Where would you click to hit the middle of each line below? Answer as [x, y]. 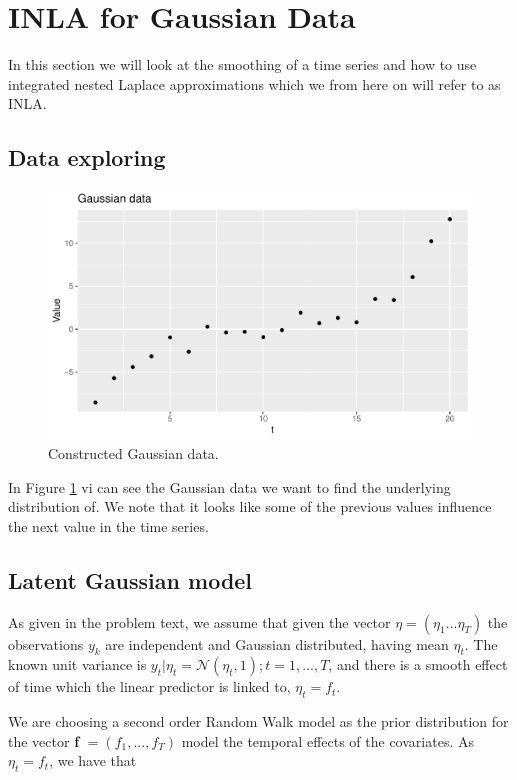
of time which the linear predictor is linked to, [149, 686]
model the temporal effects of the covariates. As [327, 740]
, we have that [93, 760]
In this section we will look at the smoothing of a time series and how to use [242, 64]
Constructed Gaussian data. [133, 453]
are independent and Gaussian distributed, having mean [277, 643]
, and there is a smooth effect [418, 664]
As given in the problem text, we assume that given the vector [199, 621]
